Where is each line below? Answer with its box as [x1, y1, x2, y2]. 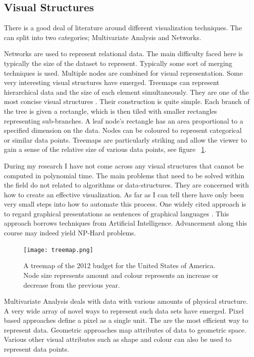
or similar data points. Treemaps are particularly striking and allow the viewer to [4, 134, 247, 145]
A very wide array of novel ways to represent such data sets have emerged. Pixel [4, 305, 244, 315]
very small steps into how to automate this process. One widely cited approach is [4, 199, 246, 209]
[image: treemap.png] [23, 246, 94, 253]
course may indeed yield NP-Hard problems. [4, 228, 136, 238]
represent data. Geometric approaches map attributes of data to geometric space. [4, 324, 247, 335]
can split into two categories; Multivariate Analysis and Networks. [4, 32, 201, 42]
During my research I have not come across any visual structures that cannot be [4, 160, 244, 170]
